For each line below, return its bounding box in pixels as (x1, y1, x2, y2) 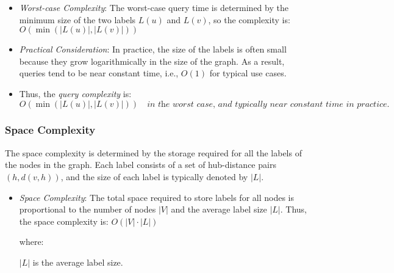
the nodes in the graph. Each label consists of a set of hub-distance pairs (5, 158, 276, 171)
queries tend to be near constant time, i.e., (19, 67, 179, 79)
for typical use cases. (209, 67, 287, 79)
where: (19, 235, 44, 248)
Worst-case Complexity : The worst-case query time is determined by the (19, 1, 288, 13)
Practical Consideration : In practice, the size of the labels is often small (19, 43, 287, 56)
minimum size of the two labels (19, 13, 136, 26)
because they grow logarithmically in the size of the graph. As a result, (19, 54, 285, 67)
